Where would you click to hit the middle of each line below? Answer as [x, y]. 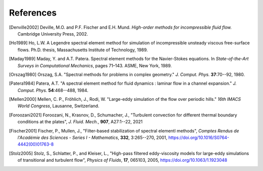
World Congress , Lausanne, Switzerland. [58, 106]
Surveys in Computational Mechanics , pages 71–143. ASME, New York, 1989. [95, 65]
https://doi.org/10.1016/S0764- [199, 138]
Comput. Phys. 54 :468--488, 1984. [53, 90]
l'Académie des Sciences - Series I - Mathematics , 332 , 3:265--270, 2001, [93, 138]
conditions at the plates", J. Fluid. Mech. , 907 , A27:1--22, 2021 [80, 122]
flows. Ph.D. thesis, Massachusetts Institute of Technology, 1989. [83, 50]
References [33, 13]
